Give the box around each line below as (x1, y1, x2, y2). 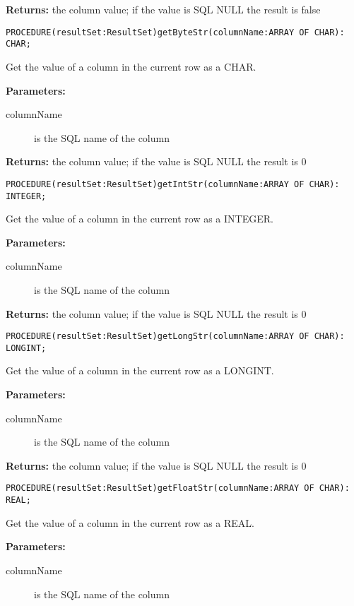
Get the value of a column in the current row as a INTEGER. (6, 211, 273, 226)
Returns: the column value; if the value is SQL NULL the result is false (6, 2, 321, 16)
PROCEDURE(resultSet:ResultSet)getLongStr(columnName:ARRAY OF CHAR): (6, 331, 345, 342)
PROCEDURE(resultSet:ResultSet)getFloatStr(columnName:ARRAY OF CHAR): (6, 483, 350, 494)
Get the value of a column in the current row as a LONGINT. (6, 363, 274, 378)
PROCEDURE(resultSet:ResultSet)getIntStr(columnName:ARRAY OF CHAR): (6, 179, 340, 189)
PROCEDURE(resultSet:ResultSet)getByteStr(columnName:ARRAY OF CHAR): (6, 27, 345, 37)
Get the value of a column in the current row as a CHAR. (6, 59, 256, 73)
